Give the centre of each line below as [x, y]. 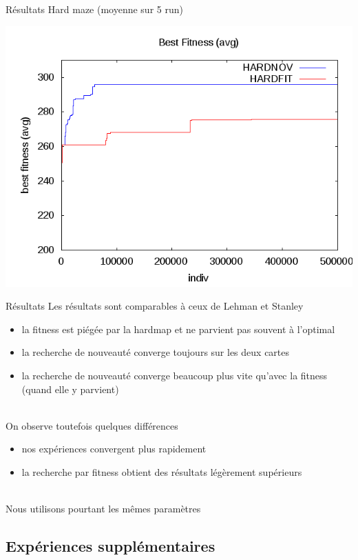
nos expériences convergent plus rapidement [114, 449]
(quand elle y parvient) [70, 389]
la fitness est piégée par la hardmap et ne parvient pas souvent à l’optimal [178, 329]
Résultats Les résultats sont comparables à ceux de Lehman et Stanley [155, 306]
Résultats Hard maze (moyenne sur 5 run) [94, 9]
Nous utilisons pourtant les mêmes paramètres [103, 509]
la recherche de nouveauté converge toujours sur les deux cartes [156, 352]
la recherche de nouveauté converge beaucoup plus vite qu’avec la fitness [175, 375]
